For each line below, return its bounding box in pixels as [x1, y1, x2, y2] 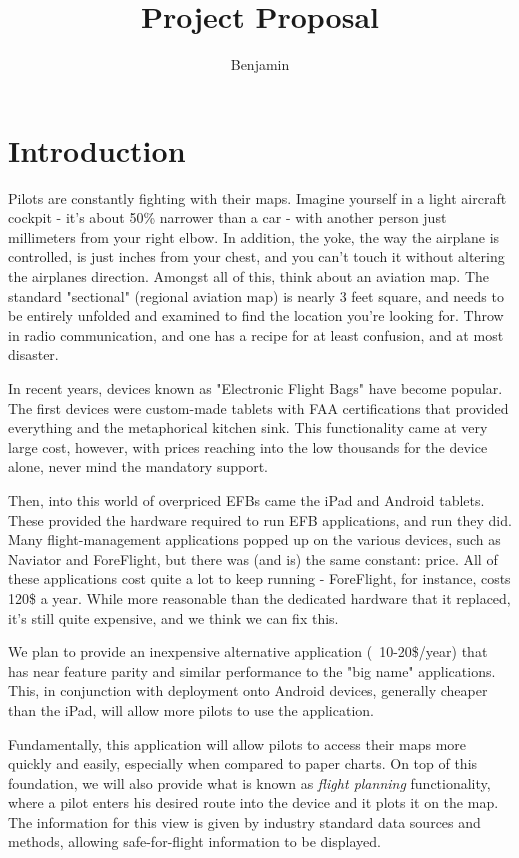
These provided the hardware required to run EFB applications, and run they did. [8, 509, 512, 530]
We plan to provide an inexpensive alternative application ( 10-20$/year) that [8, 641, 488, 662]
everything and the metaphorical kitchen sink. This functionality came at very [8, 417, 488, 438]
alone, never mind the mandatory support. [8, 456, 269, 477]
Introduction [8, 129, 186, 170]
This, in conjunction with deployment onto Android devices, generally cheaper [8, 680, 488, 701]
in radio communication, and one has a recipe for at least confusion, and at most [8, 324, 504, 345]
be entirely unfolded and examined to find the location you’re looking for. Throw [8, 305, 504, 326]
